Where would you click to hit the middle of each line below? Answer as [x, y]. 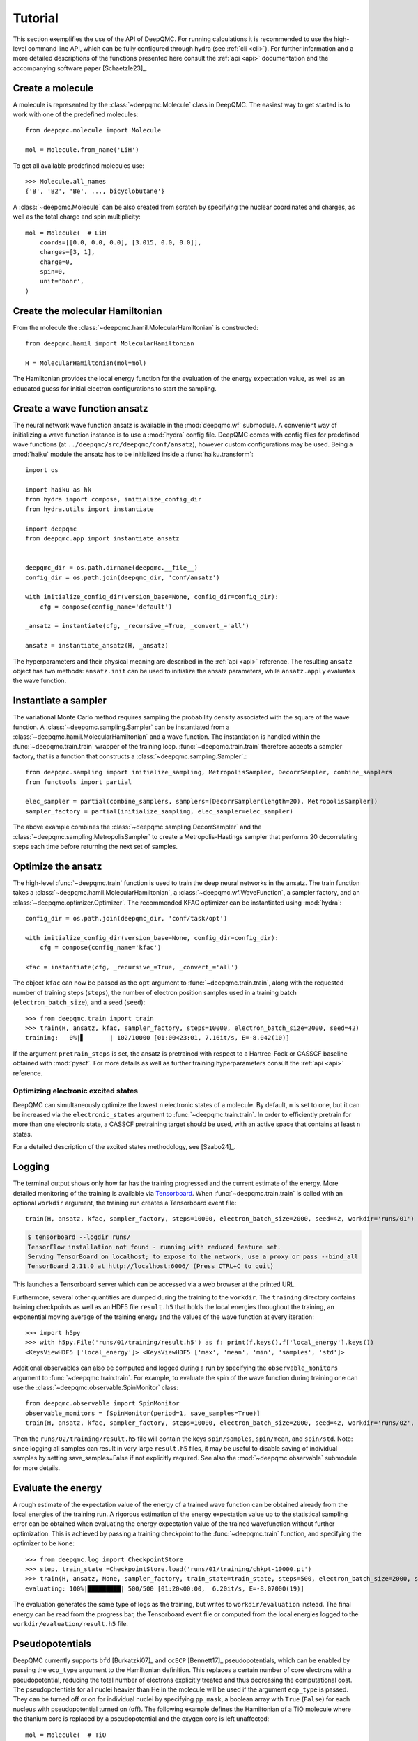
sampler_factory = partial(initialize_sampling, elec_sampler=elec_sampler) [160, 811]
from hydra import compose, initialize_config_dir [114, 499]
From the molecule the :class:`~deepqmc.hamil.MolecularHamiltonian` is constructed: [136, 327]
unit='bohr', [62, 281]
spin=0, [53, 272]
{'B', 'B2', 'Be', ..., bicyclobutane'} [95, 191]
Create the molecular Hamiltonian [87, 311]
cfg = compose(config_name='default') [106, 607]
